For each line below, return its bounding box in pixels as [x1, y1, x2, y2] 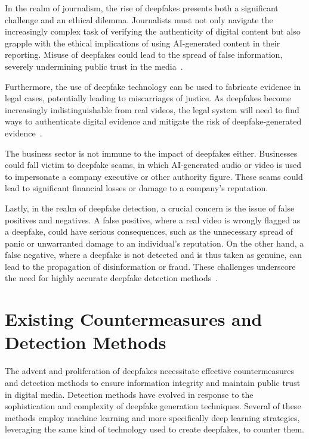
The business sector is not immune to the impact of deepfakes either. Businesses [5, 147, 298, 159]
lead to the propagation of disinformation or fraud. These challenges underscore [5, 260, 296, 272]
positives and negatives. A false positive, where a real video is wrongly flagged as [5, 213, 301, 226]
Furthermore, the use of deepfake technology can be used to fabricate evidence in [5, 80, 301, 92]
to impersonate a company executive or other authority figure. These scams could [5, 170, 303, 182]
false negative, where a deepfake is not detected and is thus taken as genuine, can [5, 248, 302, 261]
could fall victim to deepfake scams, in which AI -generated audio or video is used [5, 158, 301, 171]
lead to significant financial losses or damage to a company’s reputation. [5, 182, 268, 194]
